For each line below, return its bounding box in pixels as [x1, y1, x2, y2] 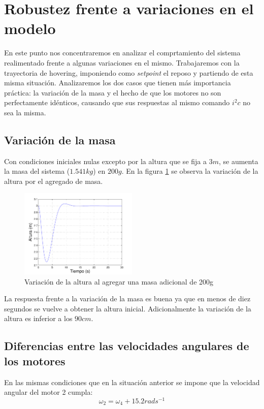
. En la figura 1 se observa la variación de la [121, 166, 258, 176]
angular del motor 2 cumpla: [4, 387, 93, 397]
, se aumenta [218, 155, 258, 166]
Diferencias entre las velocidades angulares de [4, 338, 249, 354]
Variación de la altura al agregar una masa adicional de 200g [24, 276, 214, 287]
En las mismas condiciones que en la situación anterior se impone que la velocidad [4, 376, 260, 387]
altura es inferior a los [4, 313, 73, 324]
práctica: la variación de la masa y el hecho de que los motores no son [4, 87, 221, 98]
